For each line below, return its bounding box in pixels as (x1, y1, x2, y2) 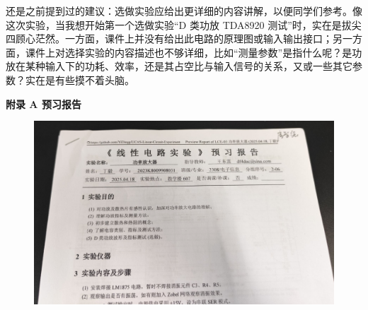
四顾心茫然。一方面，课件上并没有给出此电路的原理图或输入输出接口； (6, 31, 333, 46)
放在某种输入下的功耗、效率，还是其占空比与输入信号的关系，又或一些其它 (6, 59, 352, 73)
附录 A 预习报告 (6, 96, 81, 111)
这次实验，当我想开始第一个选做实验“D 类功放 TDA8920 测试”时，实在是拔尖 (6, 17, 362, 32)
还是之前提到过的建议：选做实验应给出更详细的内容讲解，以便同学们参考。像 (6, 4, 362, 18)
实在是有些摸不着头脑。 (25, 72, 134, 87)
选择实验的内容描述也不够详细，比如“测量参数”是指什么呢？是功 (64, 44, 362, 59)
